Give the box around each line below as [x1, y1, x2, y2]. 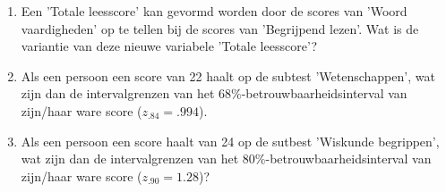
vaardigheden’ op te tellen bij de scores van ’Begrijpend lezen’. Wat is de [21, 19, 419, 38]
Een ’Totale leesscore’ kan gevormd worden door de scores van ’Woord [21, 2, 407, 20]
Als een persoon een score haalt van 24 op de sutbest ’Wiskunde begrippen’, [21, 131, 440, 150]
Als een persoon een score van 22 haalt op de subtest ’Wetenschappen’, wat [21, 66, 435, 85]
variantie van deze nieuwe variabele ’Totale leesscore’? [21, 37, 318, 55]
